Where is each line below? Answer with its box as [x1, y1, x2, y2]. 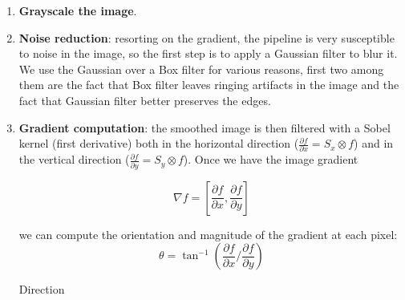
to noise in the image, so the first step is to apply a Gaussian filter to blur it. [18, 45, 398, 62]
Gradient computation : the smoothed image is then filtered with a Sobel [18, 119, 391, 136]
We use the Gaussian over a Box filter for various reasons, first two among [18, 60, 384, 77]
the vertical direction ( [18, 151, 130, 168]
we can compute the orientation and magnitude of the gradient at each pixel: [18, 225, 398, 242]
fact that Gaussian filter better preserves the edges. [18, 91, 271, 108]
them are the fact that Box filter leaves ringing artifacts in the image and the [18, 76, 399, 93]
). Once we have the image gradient [183, 151, 358, 168]
